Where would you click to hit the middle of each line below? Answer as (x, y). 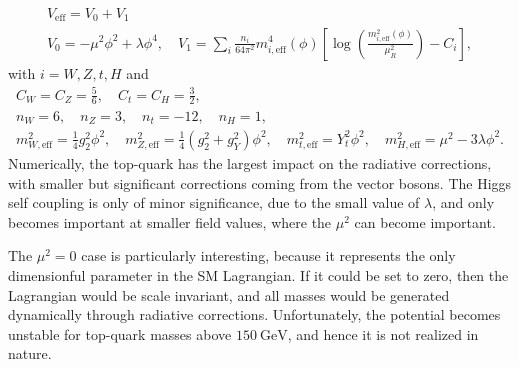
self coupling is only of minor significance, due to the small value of (214, 202)
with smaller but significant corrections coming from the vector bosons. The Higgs (260, 182)
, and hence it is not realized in (383, 333)
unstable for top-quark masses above (120, 333)
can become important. (425, 221)
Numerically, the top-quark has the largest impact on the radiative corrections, (250, 163)
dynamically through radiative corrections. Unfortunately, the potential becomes (254, 314)
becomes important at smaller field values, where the (170, 221)
